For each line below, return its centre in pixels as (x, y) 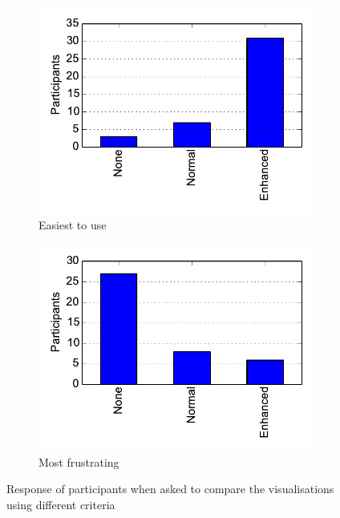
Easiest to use (73, 224)
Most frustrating (79, 461)
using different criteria (61, 504)
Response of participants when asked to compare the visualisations (170, 489)
